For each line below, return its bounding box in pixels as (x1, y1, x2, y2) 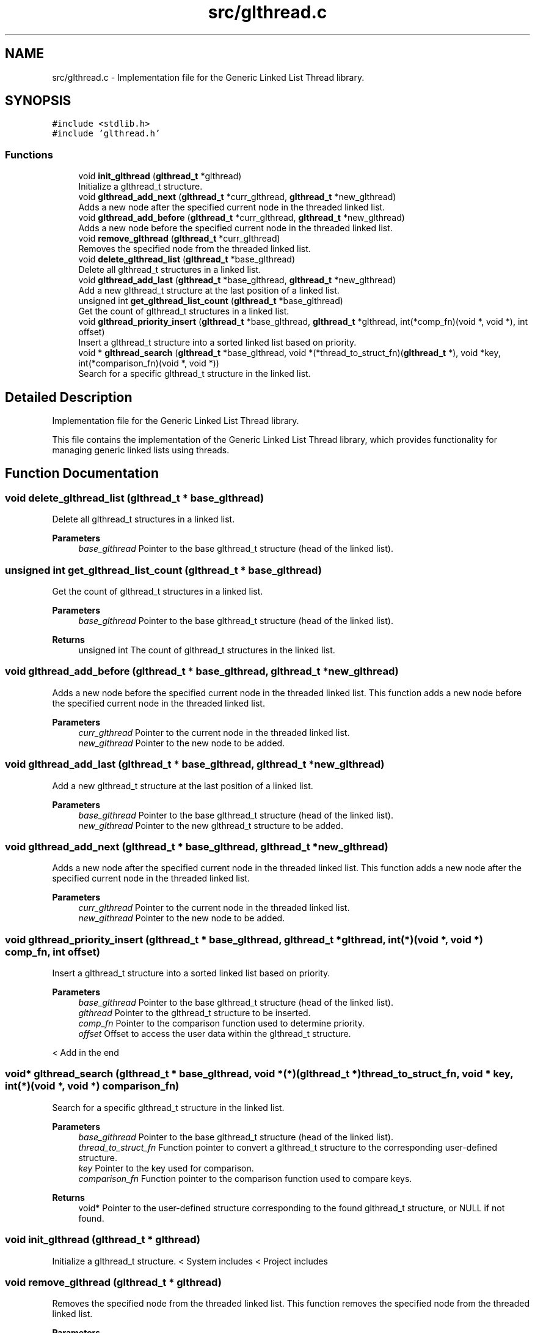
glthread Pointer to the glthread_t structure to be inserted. (78, 1008, 311, 1018)
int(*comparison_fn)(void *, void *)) (78, 358, 219, 369)
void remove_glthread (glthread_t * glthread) (5, 1275, 222, 1288)
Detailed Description (5, 389, 133, 405)
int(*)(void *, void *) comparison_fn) (5, 1080, 180, 1093)
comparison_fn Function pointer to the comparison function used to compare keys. (78, 1173, 412, 1184)
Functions (5, 148, 53, 161)
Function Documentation (5, 466, 159, 481)
